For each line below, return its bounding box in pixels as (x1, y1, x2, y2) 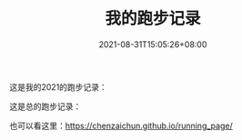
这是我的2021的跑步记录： (9, 81, 107, 92)
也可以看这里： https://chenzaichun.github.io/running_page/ (9, 120, 234, 131)
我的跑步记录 (104, 8, 201, 29)
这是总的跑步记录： (9, 101, 82, 112)
